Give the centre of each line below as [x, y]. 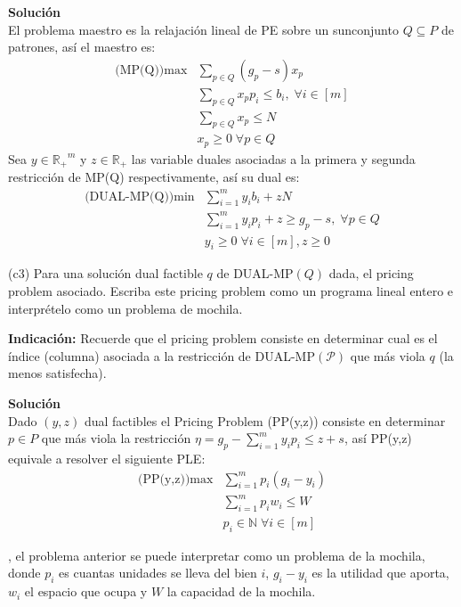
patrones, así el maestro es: [82, 47]
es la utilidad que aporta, [380, 573]
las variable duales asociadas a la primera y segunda [273, 158]
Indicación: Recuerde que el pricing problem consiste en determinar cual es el [223, 338]
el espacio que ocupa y [86, 591]
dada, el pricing [371, 273]
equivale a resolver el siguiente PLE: [107, 459]
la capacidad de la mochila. [241, 591]
